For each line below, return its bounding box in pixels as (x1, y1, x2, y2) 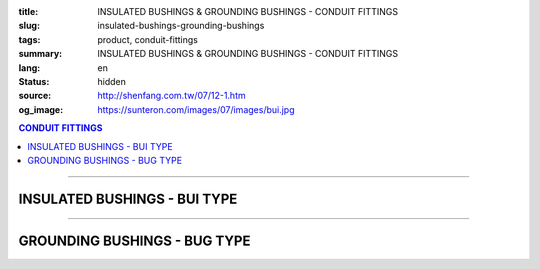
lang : (18, 61, 41, 74)
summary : (18, 48, 63, 60)
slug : (18, 20, 40, 32)
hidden (97, 75, 127, 87)
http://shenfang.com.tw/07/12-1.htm (97, 90, 246, 102)
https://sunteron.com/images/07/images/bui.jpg (97, 103, 295, 115)
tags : (18, 33, 41, 45)
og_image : (18, 103, 64, 115)
